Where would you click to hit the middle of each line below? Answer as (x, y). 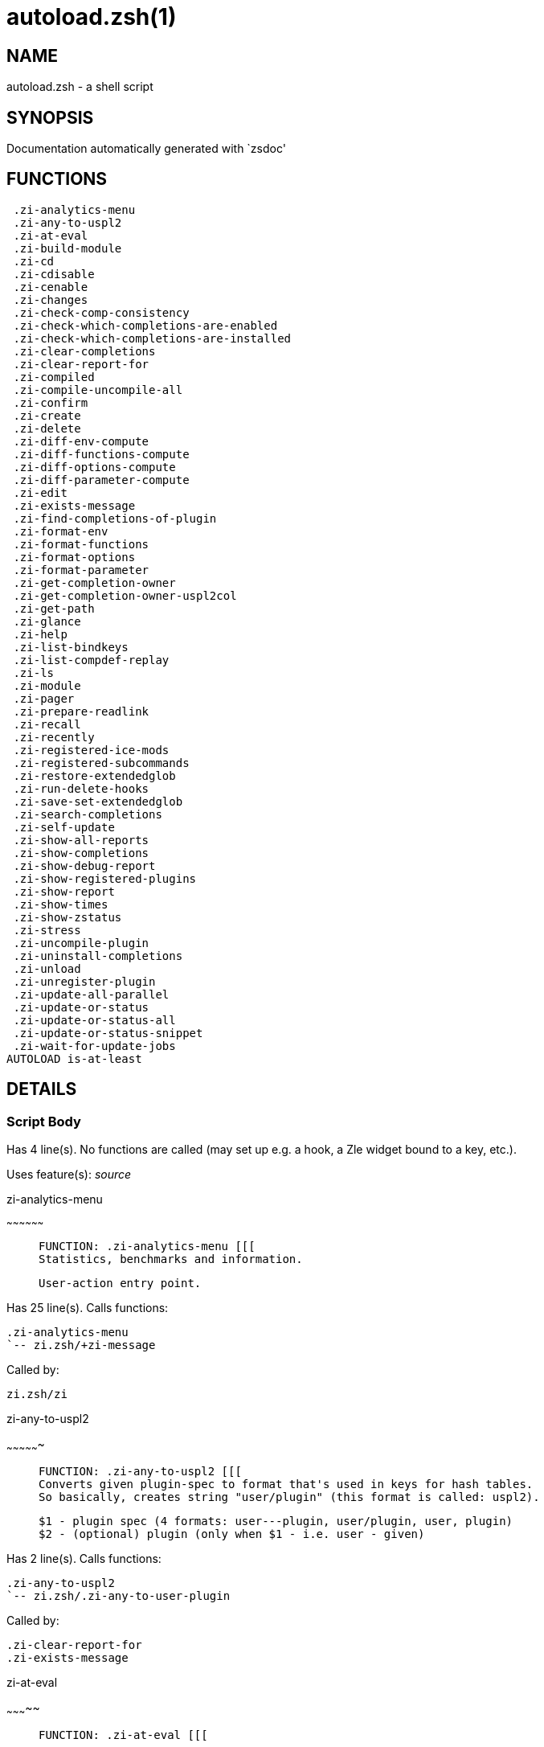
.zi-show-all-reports (81, 840)
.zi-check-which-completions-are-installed (152, 338)
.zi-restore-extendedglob (94, 775)
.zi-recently (54, 737)
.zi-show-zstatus (67, 917)
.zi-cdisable (54, 274)
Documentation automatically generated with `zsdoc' (146, 149)
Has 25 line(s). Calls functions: (88, 1308)
